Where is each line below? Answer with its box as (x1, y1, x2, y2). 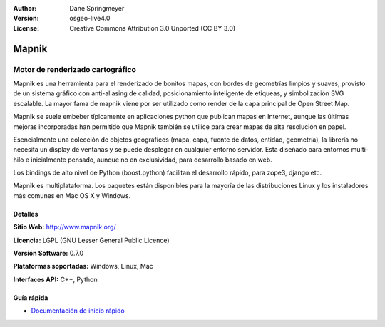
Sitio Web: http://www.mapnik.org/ (13, 223, 117, 232)
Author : (13, 4, 37, 12)
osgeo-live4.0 (69, 14, 111, 23)
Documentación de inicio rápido (31, 306, 125, 315)
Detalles (13, 209, 38, 218)
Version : (13, 14, 39, 23)
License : (13, 24, 39, 32)
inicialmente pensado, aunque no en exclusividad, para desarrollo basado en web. (31, 155, 272, 164)
